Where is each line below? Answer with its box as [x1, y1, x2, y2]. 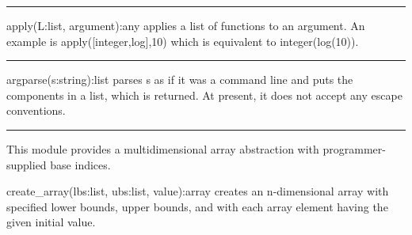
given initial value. [6, 214, 96, 230]
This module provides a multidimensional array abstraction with [6, 140, 319, 157]
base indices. [50, 156, 111, 172]
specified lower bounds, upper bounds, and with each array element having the [6, 198, 388, 214]
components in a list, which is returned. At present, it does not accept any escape [6, 86, 402, 103]
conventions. [6, 102, 66, 119]
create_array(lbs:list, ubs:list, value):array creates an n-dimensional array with [6, 183, 389, 199]
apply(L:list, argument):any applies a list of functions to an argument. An [6, 17, 365, 33]
